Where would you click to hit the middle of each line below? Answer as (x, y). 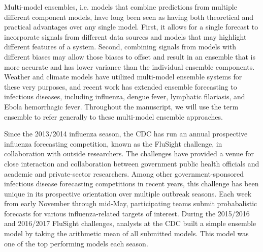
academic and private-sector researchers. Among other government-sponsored (124, 173)
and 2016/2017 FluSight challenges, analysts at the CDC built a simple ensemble (130, 223)
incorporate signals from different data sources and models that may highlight (125, 36)
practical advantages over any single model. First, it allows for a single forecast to (131, 27)
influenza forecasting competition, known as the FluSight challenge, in (113, 143)
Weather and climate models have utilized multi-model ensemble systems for (123, 77)
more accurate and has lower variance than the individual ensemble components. (129, 66)
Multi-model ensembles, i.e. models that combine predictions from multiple (121, 7)
